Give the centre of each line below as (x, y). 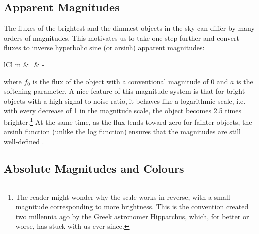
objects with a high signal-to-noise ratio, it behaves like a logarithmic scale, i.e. (125, 100)
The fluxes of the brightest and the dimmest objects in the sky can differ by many (129, 28)
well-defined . (24, 141)
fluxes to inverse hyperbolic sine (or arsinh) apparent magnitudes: (104, 48)
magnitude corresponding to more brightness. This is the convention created (132, 206)
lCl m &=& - (24, 64)
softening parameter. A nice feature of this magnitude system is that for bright (125, 91)
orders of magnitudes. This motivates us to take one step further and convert (122, 38)
